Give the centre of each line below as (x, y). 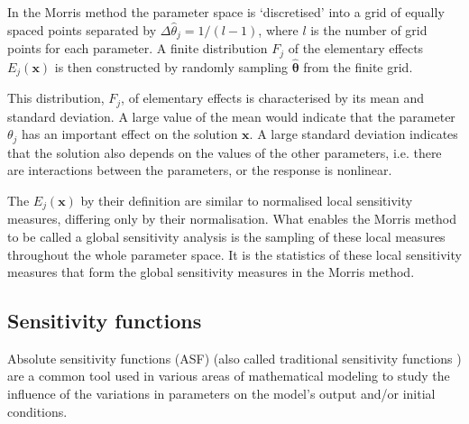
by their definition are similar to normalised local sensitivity (247, 200)
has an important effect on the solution (130, 134)
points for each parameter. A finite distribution (138, 48)
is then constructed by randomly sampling (171, 66)
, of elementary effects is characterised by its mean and (273, 98)
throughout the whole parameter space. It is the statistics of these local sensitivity (234, 254)
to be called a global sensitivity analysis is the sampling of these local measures (226, 236)
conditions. (37, 411)
